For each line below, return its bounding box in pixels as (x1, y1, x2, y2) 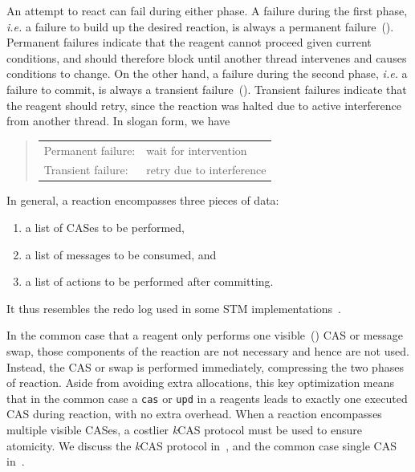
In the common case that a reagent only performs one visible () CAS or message (6, 327, 403, 344)
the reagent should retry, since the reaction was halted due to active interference (6, 96, 401, 113)
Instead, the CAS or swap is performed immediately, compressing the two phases (6, 358, 404, 375)
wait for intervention (146, 141, 247, 158)
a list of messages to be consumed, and (25, 246, 217, 262)
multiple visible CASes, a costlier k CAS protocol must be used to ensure (6, 421, 362, 438)
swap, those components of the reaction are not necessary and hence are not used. (6, 343, 409, 359)
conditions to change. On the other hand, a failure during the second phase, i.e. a (6, 65, 408, 82)
